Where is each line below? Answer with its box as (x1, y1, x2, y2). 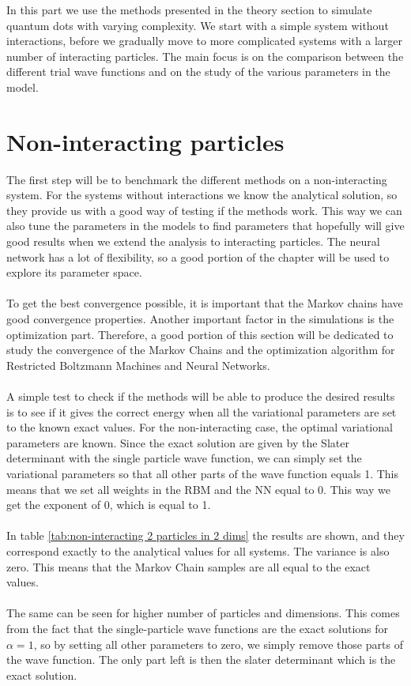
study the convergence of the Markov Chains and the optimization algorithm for (6, 341, 395, 358)
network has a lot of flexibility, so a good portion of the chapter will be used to (6, 248, 390, 265)
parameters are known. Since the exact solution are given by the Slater (6, 434, 349, 450)
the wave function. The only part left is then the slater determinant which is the (6, 651, 396, 668)
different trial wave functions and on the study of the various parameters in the (6, 63, 390, 80)
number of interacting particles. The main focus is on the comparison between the (6, 47, 404, 64)
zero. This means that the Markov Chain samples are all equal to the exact (6, 558, 371, 575)
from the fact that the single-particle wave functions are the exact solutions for (6, 620, 389, 636)
